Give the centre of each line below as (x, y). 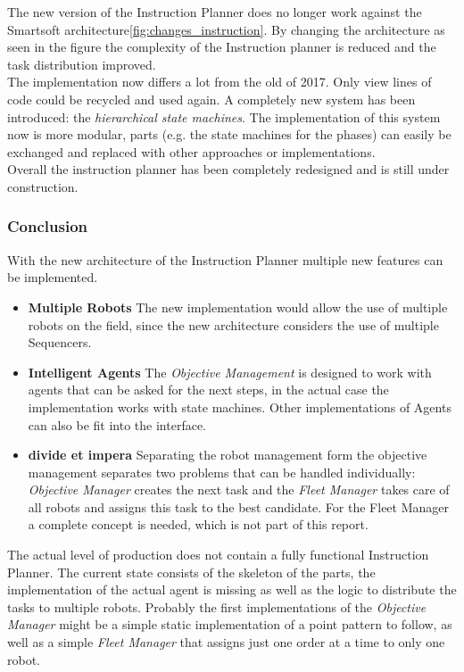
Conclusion (47, 226)
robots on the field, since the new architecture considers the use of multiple (233, 324)
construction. (43, 186)
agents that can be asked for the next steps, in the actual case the (208, 390)
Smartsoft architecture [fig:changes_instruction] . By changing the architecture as (226, 29)
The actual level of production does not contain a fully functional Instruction (218, 555)
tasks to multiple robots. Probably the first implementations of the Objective (217, 606)
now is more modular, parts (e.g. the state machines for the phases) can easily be (229, 134)
